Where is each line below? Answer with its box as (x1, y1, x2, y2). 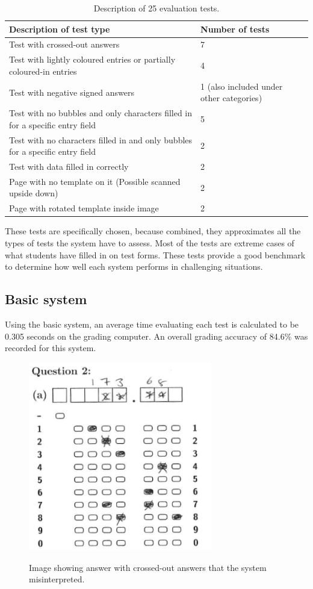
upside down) (9, 187, 58, 199)
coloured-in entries (9, 64, 77, 77)
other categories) (200, 92, 262, 104)
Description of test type (9, 22, 110, 35)
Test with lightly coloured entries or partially (9, 53, 176, 66)
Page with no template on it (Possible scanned (9, 175, 181, 187)
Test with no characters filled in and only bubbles (9, 133, 193, 146)
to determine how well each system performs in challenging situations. (5, 260, 263, 273)
